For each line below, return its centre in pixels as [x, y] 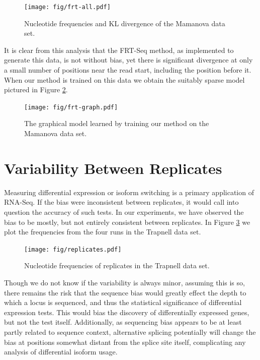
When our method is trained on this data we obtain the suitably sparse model [124, 79]
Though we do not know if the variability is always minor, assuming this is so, [124, 282]
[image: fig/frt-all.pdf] [67, 7]
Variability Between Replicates [113, 168]
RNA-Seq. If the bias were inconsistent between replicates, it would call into [121, 202]
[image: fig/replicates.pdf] [73, 249]
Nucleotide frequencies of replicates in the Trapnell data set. [117, 265]
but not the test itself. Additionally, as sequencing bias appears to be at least [123, 322]
